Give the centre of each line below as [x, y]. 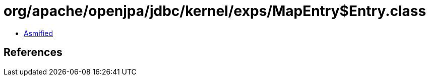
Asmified [39, 33]
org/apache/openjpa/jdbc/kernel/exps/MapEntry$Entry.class [215, 11]
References [33, 52]
